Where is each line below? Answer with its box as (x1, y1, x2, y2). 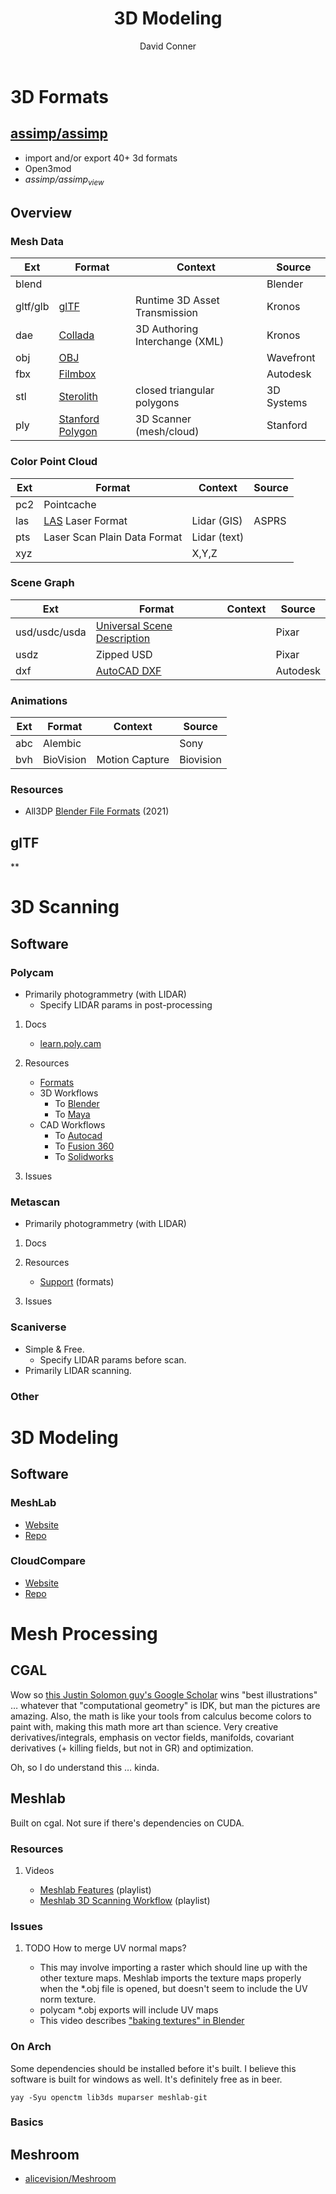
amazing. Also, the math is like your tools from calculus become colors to (10, 1710, 312, 1722)
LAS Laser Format (43, 513, 128, 527)
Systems (266, 396, 308, 410)
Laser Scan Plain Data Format (43, 530, 183, 544)
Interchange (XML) (135, 335, 225, 349)
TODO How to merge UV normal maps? (24, 1942, 187, 1954)
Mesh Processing (10, 1622, 158, 1645)
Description (95, 631, 151, 645)
